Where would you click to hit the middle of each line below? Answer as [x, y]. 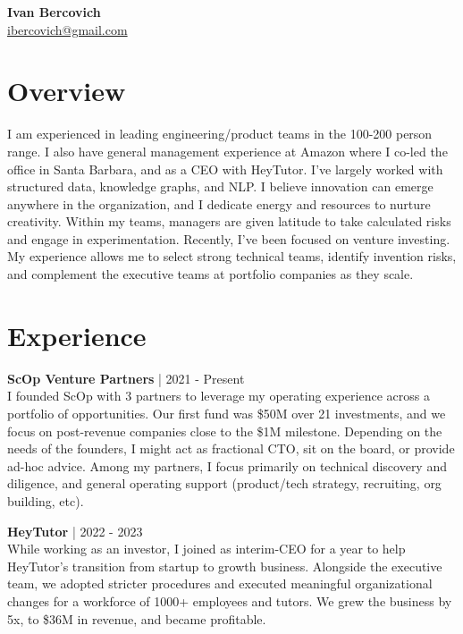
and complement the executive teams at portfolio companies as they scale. [210, 274]
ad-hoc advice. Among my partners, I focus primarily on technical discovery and [227, 465]
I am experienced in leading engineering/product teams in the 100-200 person [220, 134]
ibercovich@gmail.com [67, 29]
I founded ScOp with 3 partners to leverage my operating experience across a [219, 396]
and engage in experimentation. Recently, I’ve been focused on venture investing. [229, 238]
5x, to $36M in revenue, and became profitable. [137, 618]
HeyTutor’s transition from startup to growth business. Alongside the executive [225, 566]
